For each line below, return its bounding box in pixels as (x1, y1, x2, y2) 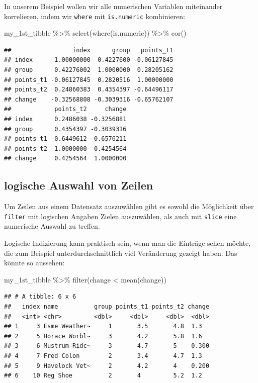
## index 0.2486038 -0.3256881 (4, 116, 127, 123)
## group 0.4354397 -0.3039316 (4, 125, 127, 133)
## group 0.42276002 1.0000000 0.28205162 (4, 66, 174, 74)
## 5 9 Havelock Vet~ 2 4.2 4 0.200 (4, 362, 210, 369)
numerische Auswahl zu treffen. (4, 221, 100, 231)
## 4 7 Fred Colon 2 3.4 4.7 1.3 (4, 352, 202, 359)
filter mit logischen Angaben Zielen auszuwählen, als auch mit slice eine (4, 211, 237, 221)
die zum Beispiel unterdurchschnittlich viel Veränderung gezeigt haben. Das (4, 247, 237, 258)
